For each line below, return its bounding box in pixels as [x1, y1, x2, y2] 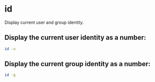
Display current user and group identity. [4, 19, 84, 25]
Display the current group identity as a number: [4, 60, 151, 68]
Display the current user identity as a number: [4, 33, 146, 42]
